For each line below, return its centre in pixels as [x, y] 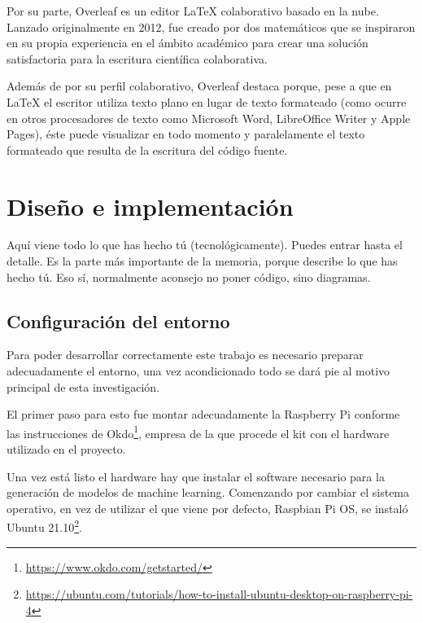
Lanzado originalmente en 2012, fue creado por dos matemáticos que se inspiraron [211, 26]
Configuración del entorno [118, 320]
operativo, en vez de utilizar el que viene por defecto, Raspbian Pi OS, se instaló [207, 508]
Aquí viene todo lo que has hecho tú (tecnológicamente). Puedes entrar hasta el [205, 245]
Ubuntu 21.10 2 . [44, 526]
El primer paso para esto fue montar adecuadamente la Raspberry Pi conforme [203, 414]
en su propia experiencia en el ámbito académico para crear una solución [188, 43]
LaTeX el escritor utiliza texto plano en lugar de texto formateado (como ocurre [207, 101]
